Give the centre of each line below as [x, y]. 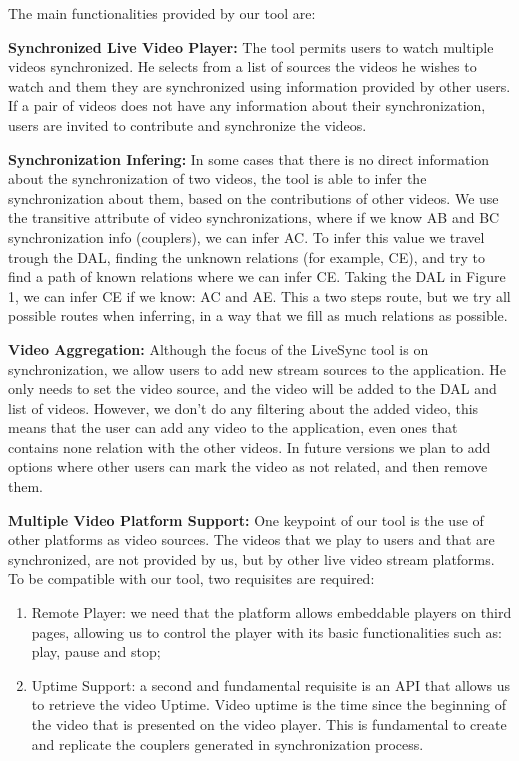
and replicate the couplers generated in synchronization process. [227, 743]
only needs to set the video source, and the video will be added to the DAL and [252, 388]
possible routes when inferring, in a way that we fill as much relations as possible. [258, 315]
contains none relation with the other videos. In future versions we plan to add [249, 446]
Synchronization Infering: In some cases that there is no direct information [249, 158]
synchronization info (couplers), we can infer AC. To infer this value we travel [246, 236]
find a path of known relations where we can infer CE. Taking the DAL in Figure [257, 276]
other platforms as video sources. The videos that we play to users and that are [251, 539]
